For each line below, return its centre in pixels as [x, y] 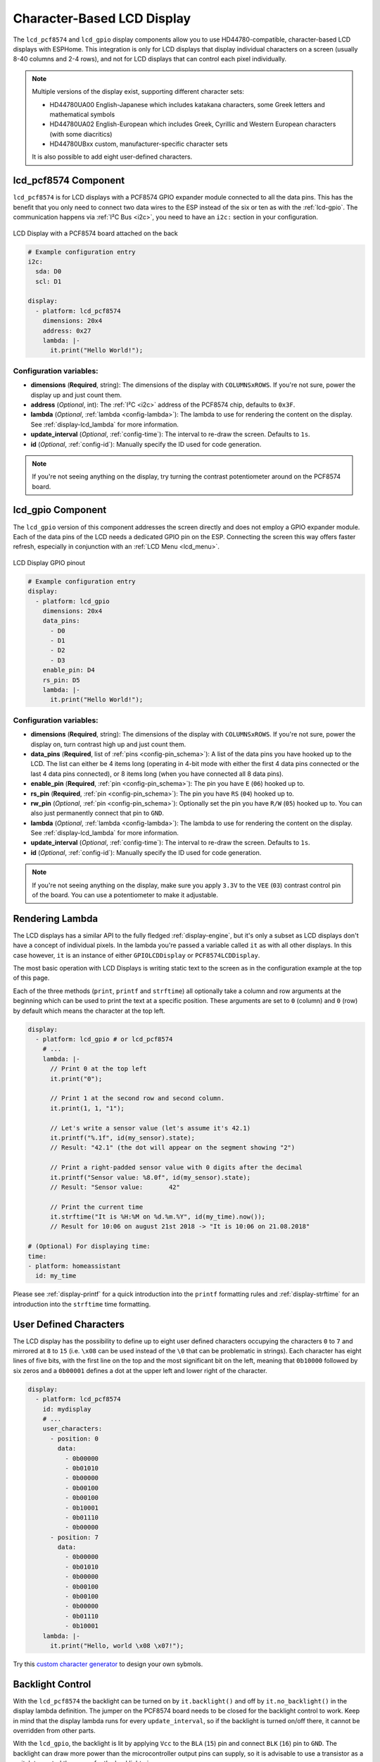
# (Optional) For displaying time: [89, 1246]
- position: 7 [74, 1537]
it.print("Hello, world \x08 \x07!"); [117, 1646]
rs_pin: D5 [61, 680]
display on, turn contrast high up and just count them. [108, 744]
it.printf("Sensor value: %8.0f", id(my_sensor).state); [151, 1177]
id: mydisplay [67, 1409]
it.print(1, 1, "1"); [87, 1108]
